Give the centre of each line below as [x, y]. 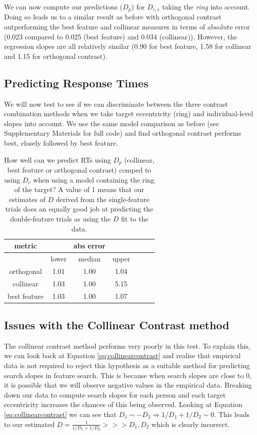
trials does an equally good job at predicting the [79, 209]
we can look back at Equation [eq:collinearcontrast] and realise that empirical [123, 355]
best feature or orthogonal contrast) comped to [79, 170]
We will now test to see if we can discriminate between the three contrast [116, 104]
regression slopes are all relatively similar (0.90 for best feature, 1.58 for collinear [128, 46]
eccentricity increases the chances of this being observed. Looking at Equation [123, 404]
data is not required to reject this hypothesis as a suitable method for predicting [127, 365]
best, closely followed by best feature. [61, 143]
